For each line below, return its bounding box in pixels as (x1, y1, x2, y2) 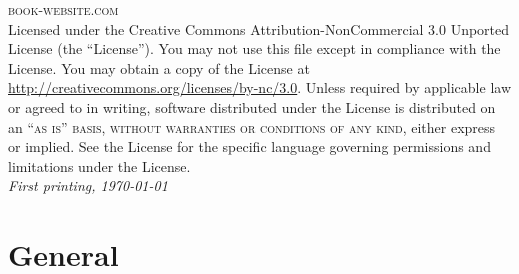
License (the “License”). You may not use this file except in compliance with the (8, 38, 501, 59)
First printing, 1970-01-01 (8, 175, 168, 196)
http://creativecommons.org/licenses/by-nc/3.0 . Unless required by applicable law (8, 77, 511, 98)
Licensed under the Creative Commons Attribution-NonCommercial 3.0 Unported (8, 18, 510, 39)
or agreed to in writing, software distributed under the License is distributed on (8, 96, 496, 117)
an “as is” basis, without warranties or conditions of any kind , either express (8, 116, 496, 137)
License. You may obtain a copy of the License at (8, 57, 310, 78)
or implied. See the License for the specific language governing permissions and (8, 136, 491, 157)
